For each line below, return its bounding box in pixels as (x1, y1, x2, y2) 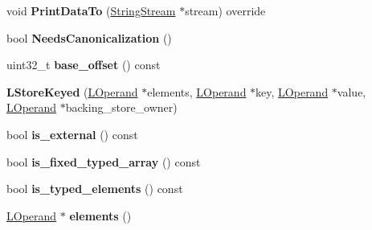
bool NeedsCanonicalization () (6, 29, 172, 46)
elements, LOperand (147, 83, 247, 100)
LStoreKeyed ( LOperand (6, 83, 138, 100)
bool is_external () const (6, 125, 138, 142)
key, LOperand (255, 83, 329, 100)
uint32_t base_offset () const (6, 56, 161, 73)
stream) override (185, 2, 266, 18)
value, (337, 83, 366, 100)
